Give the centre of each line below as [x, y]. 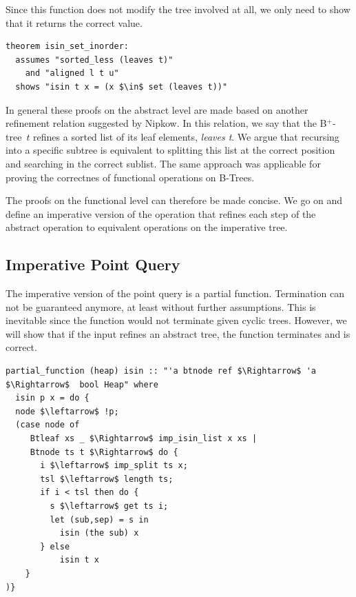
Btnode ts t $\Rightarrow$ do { [104, 452]
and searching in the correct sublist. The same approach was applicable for [163, 163]
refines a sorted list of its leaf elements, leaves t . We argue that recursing [186, 136]
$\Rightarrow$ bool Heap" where [82, 384]
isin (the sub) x [99, 533]
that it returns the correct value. [74, 22]
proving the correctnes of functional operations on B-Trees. [130, 177]
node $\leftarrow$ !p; [67, 411]
